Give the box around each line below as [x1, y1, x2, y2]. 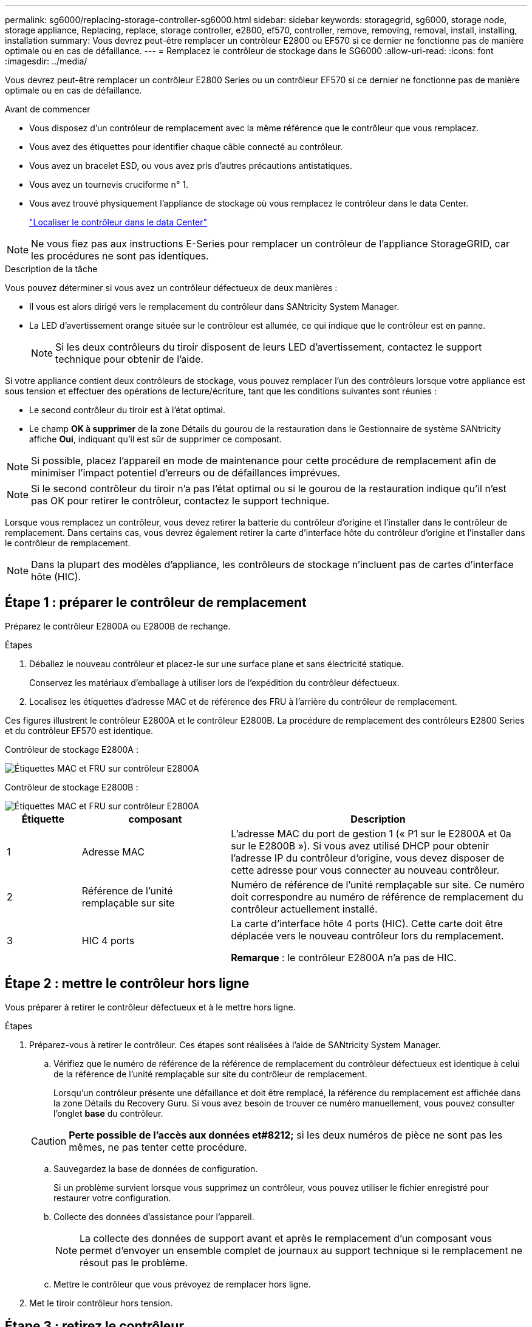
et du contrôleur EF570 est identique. [5, 725, 154, 736]
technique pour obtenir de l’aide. [55, 353, 203, 365]
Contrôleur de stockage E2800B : [5, 781, 138, 792]
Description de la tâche [5, 264, 98, 274]
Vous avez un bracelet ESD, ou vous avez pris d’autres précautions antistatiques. [29, 160, 352, 171]
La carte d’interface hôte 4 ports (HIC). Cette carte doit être [231, 917, 503, 930]
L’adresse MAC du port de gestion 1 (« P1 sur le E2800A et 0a [231, 827, 511, 840]
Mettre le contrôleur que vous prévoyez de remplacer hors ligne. [53, 1278, 311, 1289]
